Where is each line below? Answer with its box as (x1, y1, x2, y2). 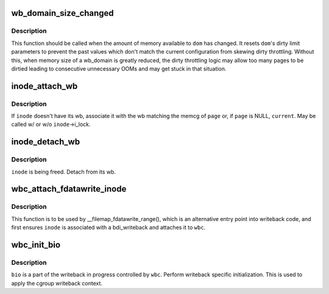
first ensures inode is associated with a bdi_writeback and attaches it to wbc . (11, 224, 206, 231)
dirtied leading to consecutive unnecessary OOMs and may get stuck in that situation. (11, 65, 227, 72)
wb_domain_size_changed (11, 8, 114, 18)
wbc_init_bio (11, 240, 61, 250)
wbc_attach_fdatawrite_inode (11, 184, 127, 194)
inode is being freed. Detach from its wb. (11, 168, 116, 175)
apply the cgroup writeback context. (11, 279, 103, 287)
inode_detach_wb (11, 137, 80, 147)
